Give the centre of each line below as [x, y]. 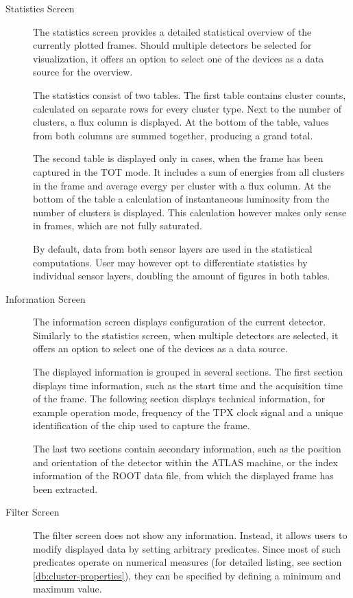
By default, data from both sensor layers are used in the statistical [173, 248]
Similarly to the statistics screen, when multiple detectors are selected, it [186, 335]
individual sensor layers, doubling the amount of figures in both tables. [182, 276]
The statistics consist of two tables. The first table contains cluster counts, [190, 94]
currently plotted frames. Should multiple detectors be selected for [172, 45]
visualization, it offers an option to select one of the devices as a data [179, 58]
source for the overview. [83, 72]
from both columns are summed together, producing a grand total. [173, 135]
